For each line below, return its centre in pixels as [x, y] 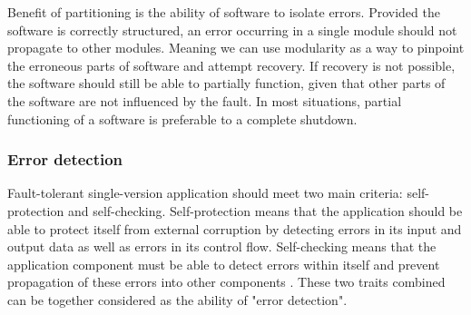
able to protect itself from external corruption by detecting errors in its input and [235, 228]
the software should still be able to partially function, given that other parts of [226, 83]
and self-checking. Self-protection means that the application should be [265, 210]
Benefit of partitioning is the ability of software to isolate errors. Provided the [224, 12]
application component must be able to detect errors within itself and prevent [224, 264]
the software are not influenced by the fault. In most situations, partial [205, 100]
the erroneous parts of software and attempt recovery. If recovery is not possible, [231, 65]
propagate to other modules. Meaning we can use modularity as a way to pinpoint [236, 48]
